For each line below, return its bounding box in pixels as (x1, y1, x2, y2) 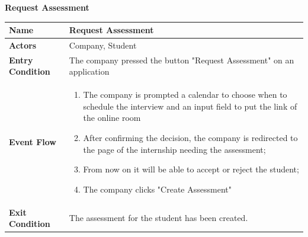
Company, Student (69, 39, 137, 51)
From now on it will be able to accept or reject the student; (83, 163, 299, 175)
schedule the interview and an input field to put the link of (83, 100, 297, 112)
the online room (83, 111, 141, 124)
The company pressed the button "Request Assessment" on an (69, 53, 294, 66)
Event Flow (9, 136, 56, 148)
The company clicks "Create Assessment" (83, 182, 232, 195)
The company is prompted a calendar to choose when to (83, 88, 287, 101)
